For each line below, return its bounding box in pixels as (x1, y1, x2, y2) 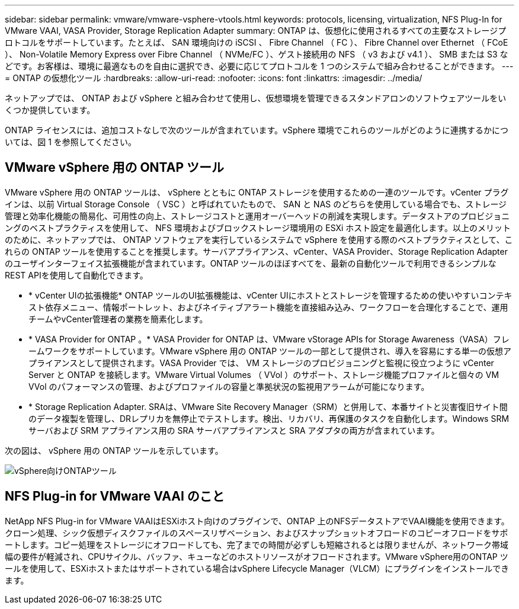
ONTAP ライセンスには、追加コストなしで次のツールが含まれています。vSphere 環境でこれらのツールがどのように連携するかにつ (5, 125, 509, 135)
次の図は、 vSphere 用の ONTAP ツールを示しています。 (5, 445, 223, 456)
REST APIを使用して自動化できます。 (5, 270, 148, 280)
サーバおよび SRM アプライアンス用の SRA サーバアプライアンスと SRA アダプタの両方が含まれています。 (28, 425, 440, 435)
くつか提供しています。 (5, 105, 95, 115)
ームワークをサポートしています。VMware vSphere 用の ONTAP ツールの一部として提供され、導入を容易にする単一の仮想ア (28, 345, 511, 356)
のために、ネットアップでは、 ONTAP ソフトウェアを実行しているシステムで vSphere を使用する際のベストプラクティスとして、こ (5, 234, 513, 245)
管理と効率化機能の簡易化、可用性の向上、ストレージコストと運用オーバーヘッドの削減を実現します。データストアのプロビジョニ (5, 210, 510, 221)
